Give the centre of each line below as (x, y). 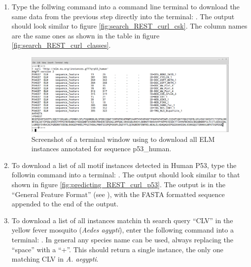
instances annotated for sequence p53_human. (101, 149)
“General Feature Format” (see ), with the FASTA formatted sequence (118, 194)
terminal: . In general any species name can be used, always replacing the (122, 239)
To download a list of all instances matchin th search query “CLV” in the (122, 220)
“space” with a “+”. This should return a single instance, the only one (117, 249)
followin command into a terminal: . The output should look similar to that (126, 175)
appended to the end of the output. (65, 204)
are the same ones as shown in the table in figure (86, 35)
